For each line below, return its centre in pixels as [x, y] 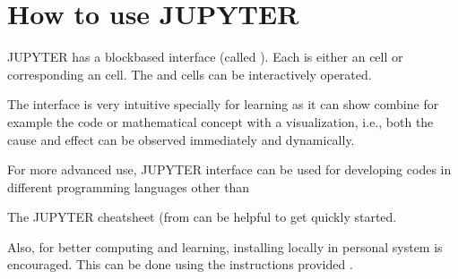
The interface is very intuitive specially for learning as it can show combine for [223, 104]
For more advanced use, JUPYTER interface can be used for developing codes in [229, 169]
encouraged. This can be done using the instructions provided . [180, 264]
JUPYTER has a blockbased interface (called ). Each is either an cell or [205, 57]
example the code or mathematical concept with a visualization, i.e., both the [220, 121]
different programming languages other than [129, 186]
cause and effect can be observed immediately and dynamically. [181, 139]
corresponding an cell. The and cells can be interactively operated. [190, 74]
